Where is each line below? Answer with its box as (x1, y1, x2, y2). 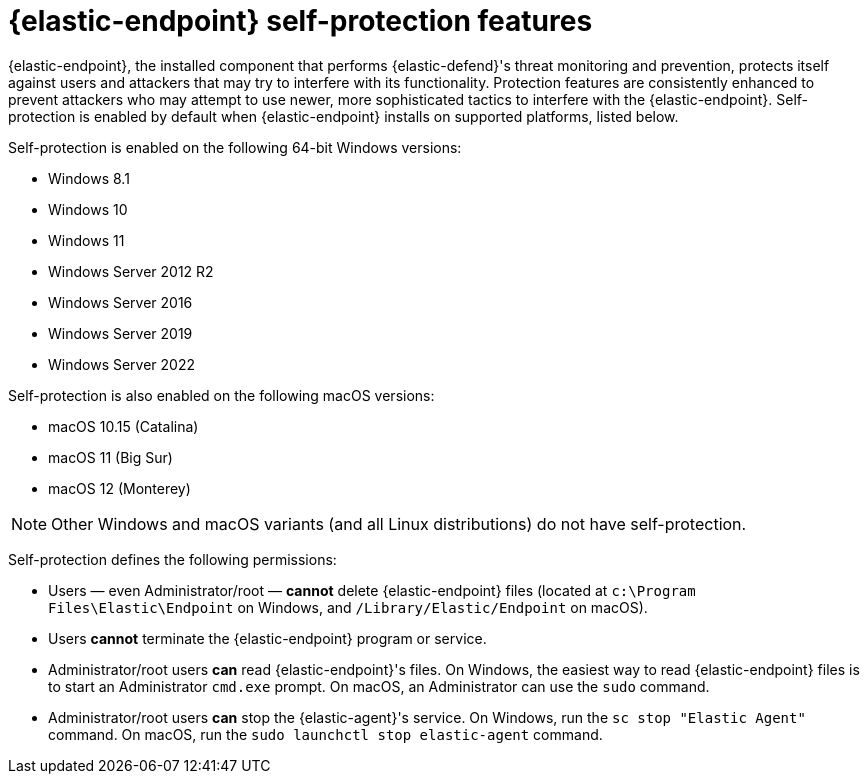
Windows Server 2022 (48, 355, 195, 373)
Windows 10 (48, 200, 128, 218)
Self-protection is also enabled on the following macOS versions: (8, 386, 435, 404)
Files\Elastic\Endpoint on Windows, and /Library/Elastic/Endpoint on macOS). (48, 598, 648, 616)
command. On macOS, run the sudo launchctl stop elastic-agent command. (48, 725, 603, 743)
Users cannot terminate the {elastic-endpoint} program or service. (48, 629, 487, 647)
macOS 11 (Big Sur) (48, 448, 173, 466)
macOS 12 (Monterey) (48, 479, 191, 497)
